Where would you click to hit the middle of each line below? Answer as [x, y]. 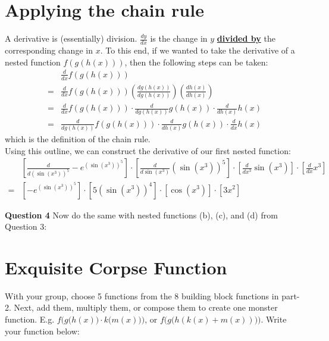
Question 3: [26, 226]
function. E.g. [30, 319]
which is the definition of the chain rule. [78, 139]
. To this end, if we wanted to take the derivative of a [198, 50]
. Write [274, 319]
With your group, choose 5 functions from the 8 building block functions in [142, 295]
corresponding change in [49, 50]
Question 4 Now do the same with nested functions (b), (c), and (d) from [141, 215]
